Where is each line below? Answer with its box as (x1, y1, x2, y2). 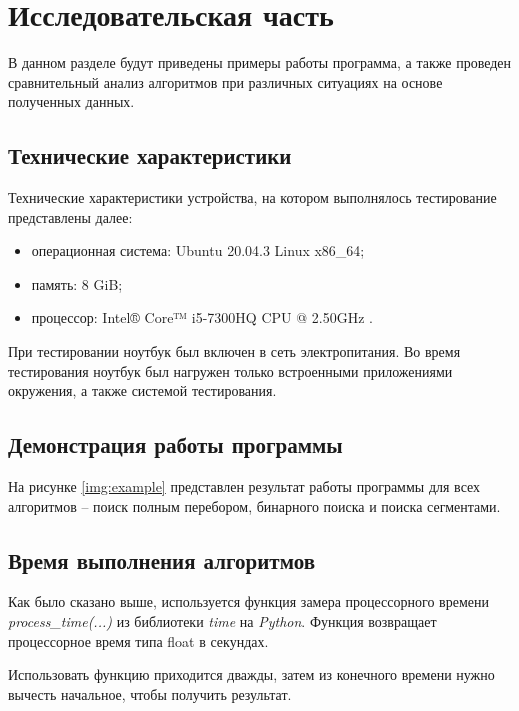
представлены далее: (8, 206, 133, 227)
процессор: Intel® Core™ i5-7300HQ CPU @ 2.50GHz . (31, 307, 373, 328)
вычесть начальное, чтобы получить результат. (8, 683, 292, 704)
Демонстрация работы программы (8, 429, 343, 460)
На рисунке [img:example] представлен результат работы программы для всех (8, 476, 481, 497)
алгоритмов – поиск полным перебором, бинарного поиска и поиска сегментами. (8, 495, 501, 516)
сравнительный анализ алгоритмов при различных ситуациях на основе (8, 71, 443, 92)
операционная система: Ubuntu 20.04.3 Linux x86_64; (31, 240, 365, 261)
